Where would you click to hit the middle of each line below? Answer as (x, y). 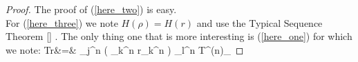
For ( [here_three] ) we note (62, 22)
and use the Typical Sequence (260, 22)
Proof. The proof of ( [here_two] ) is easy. (91, 9)
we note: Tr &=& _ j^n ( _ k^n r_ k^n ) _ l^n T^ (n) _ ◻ (125, 49)
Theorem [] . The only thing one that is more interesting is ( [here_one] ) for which (179, 36)
